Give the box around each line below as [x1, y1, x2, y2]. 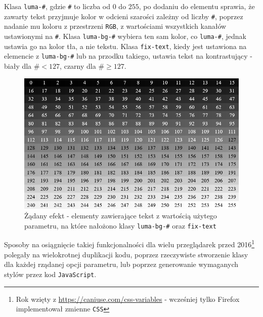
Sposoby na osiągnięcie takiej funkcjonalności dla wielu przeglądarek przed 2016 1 [4, 238, 255, 250]
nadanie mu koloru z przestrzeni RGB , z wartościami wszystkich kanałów [4, 21, 227, 31]
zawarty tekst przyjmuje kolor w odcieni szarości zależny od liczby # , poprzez [4, 11, 243, 21]
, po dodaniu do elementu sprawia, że [139, 1, 255, 11]
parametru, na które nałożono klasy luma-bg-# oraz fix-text [24, 220, 216, 231]
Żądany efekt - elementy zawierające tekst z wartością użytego [24, 210, 217, 221]
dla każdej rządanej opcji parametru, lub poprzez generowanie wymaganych [4, 259, 238, 269]
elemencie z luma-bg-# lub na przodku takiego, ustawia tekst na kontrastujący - [4, 51, 252, 61]
